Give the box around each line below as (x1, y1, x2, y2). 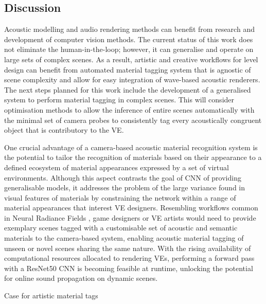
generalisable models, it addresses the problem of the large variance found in (4, 182, 245, 193)
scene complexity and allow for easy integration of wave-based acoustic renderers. (4, 74, 260, 85)
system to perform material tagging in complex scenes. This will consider (4, 94, 235, 105)
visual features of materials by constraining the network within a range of (4, 192, 236, 203)
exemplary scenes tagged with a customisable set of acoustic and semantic (4, 222, 238, 233)
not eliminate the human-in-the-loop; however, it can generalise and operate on (4, 44, 254, 55)
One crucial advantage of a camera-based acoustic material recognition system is (4, 141, 258, 152)
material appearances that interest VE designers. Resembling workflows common (4, 202, 258, 213)
